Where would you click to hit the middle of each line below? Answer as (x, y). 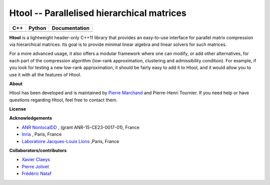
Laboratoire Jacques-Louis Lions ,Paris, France (70, 141)
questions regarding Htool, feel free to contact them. (63, 100)
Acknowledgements (31, 118)
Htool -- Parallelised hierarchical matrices (98, 13)
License (18, 109)
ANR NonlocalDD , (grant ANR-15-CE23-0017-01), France (81, 127)
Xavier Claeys (36, 160)
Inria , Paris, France (42, 134)
